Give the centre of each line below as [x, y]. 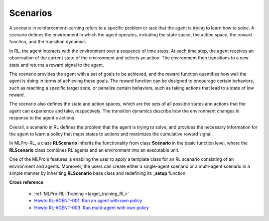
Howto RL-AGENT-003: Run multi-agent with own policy [92, 208]
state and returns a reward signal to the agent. [57, 65]
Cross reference [26, 182]
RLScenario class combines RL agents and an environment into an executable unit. [94, 150]
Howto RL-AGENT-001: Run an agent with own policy [88, 201]
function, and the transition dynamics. [48, 42]
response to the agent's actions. [42, 118]
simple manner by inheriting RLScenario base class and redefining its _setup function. [98, 173]
